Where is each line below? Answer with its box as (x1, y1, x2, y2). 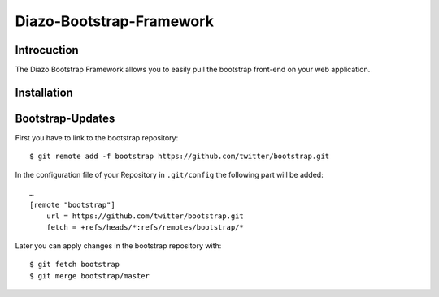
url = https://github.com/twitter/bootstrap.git (46, 211, 244, 221)
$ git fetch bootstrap (29, 260, 120, 269)
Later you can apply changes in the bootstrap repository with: (15, 240, 222, 251)
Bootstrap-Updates (15, 111, 115, 125)
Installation (15, 85, 73, 99)
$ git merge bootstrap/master (29, 271, 150, 280)
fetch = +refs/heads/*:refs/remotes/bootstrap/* (46, 223, 244, 232)
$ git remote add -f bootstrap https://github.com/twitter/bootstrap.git (29, 152, 330, 161)
